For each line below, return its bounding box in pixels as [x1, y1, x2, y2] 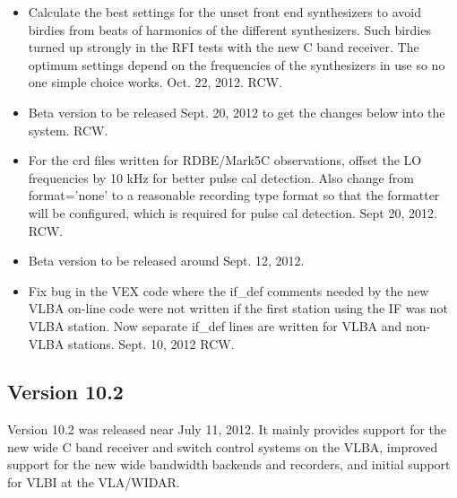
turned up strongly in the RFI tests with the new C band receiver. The [28, 38, 419, 57]
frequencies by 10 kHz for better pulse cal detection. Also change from [28, 168, 414, 187]
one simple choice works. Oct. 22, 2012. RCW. [28, 73, 282, 92]
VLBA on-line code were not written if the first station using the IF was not [28, 299, 448, 318]
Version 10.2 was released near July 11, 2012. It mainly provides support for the [7, 420, 447, 439]
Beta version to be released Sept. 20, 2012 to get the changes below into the [28, 102, 445, 121]
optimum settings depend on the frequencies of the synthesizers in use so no [28, 55, 445, 74]
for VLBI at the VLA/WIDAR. [7, 473, 180, 492]
